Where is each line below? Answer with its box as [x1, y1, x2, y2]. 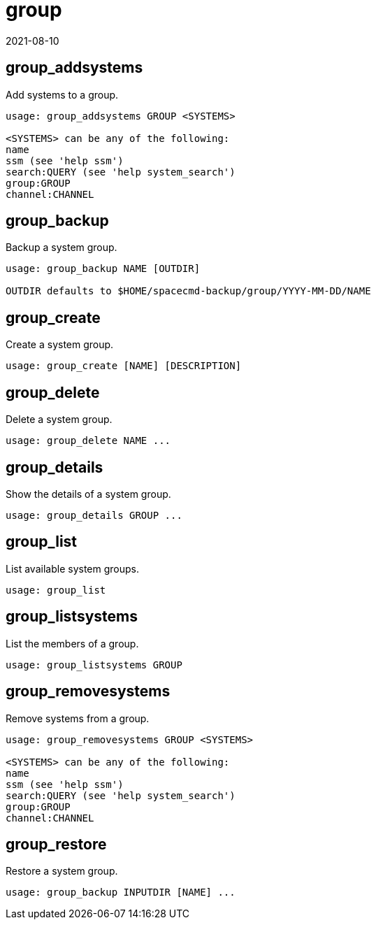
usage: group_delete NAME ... [6, 435, 171, 447]
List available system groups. [6, 562, 139, 575]
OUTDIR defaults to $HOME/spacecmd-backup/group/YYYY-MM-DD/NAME [6, 285, 371, 297]
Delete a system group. [6, 413, 113, 426]
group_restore [6, 835, 107, 853]
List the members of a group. [6, 637, 139, 650]
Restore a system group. [6, 865, 118, 877]
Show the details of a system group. [6, 487, 171, 500]
